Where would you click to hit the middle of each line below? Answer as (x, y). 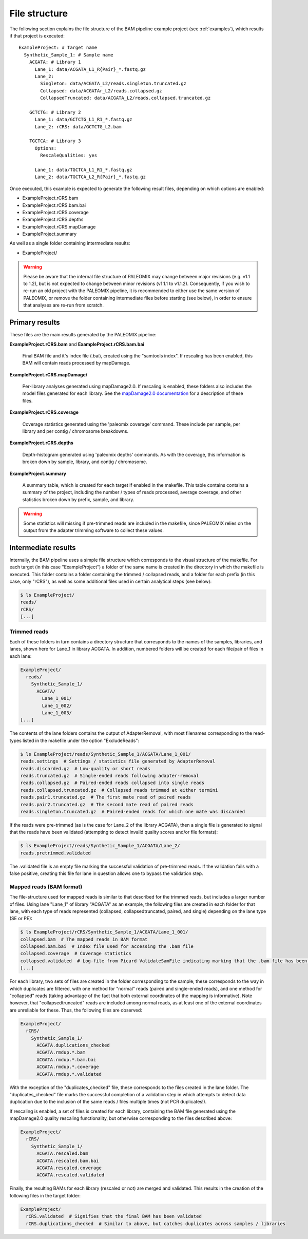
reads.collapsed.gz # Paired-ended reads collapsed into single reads (112, 783)
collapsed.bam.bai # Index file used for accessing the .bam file (107, 947)
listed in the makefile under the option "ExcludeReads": (81, 740)
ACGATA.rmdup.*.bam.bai (66, 1060)
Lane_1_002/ (57, 706)
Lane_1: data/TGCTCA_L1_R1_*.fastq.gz (84, 170)
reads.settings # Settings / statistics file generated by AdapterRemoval (118, 761)
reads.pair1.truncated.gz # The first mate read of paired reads (105, 797)
